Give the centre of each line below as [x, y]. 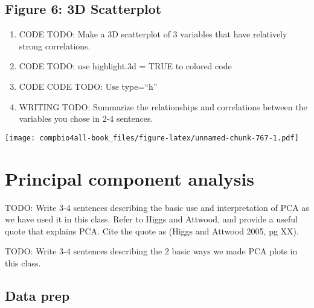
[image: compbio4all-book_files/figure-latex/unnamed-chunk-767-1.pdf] [152, 138]
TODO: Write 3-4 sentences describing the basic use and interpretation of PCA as [157, 207]
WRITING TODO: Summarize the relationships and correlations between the [163, 106]
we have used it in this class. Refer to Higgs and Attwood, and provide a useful [151, 219]
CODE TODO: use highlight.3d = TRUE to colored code [125, 66]
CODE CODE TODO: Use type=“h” [88, 86]
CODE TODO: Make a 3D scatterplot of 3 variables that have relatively [153, 34]
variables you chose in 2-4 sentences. [86, 118]
